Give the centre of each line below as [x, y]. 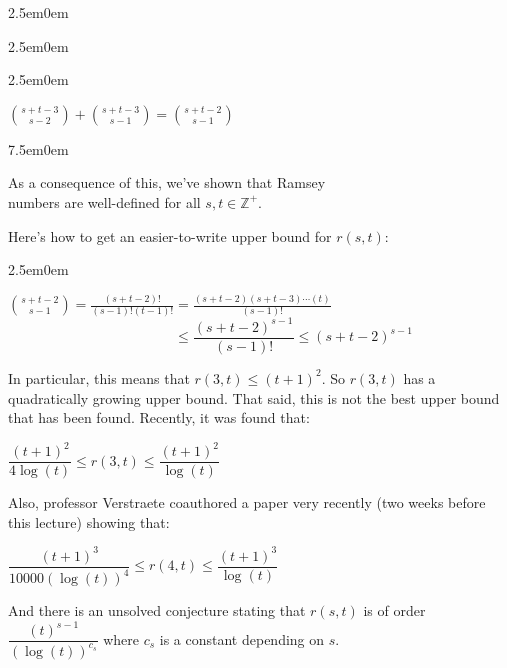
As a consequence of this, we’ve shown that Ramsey [167, 182]
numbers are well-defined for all [104, 201]
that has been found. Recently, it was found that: [159, 417]
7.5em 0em [38, 148]
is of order [394, 610]
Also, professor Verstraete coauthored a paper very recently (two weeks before [247, 502]
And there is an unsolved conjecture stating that [157, 610]
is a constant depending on [242, 638]
